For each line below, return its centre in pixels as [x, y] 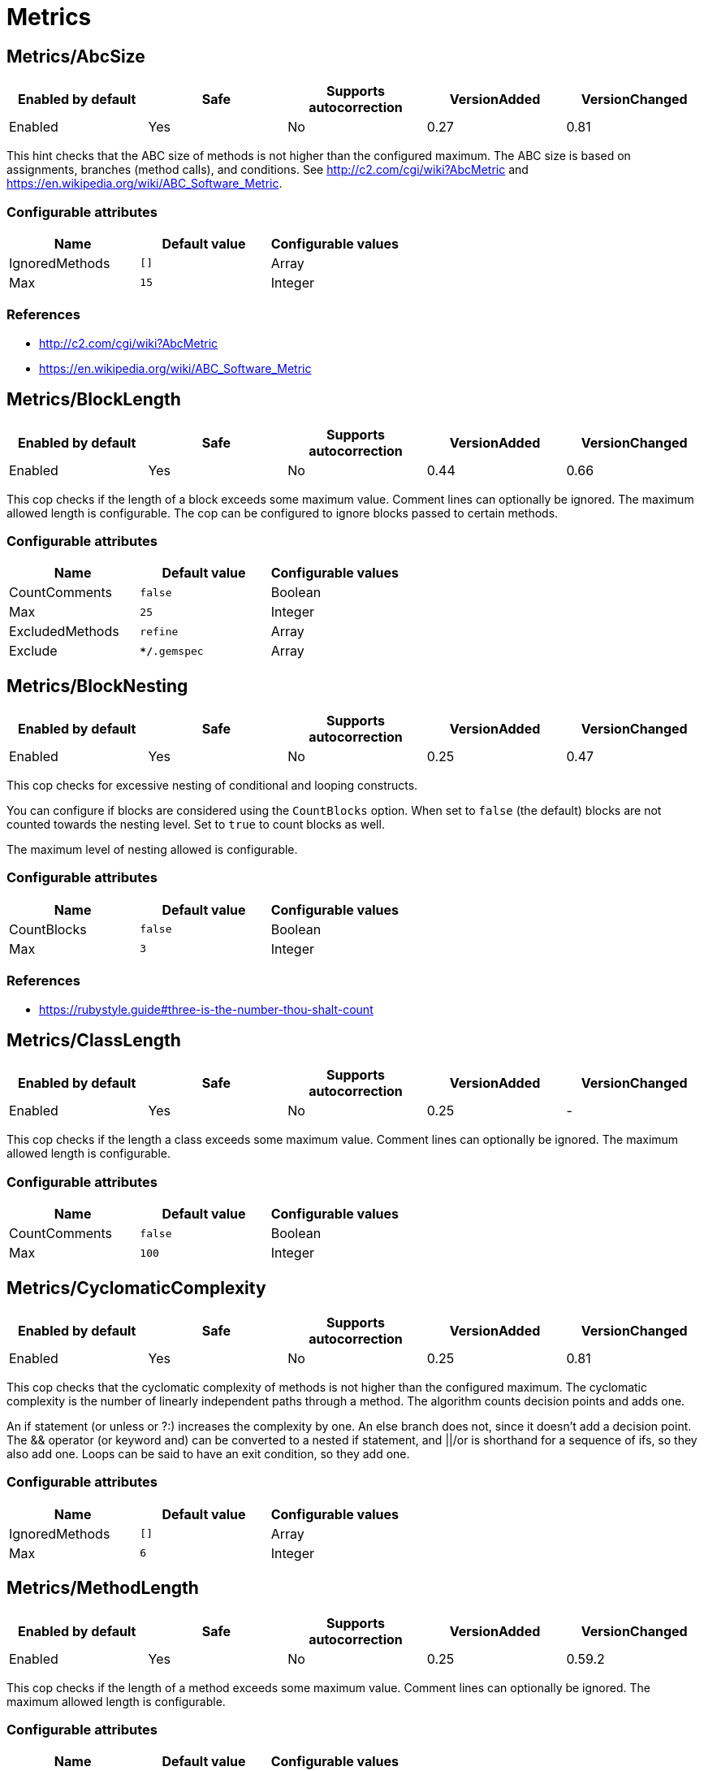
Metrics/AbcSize [76, 56]
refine [159, 631]
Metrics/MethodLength [103, 1588]
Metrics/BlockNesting [97, 686]
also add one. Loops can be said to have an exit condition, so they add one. [208, 1454]
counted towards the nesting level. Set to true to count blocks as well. [196, 825]
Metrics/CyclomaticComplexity [136, 1288]
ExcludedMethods [64, 632]
